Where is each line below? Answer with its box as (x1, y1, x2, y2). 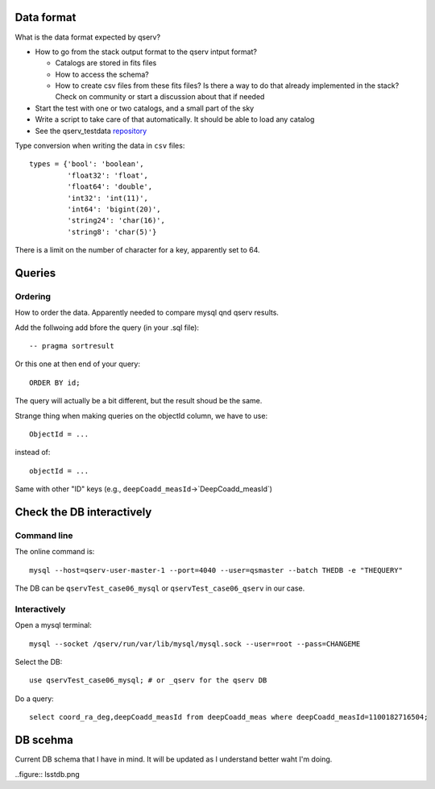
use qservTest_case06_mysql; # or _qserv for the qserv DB (29, 676, 267, 685)
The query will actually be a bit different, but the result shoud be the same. (14, 396, 263, 406)
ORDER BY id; (29, 378, 81, 387)
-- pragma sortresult (29, 341, 114, 351)
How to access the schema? (55, 69, 149, 79)
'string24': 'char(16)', (67, 216, 165, 225)
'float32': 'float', (67, 170, 149, 180)
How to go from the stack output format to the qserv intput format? (35, 47, 258, 56)
